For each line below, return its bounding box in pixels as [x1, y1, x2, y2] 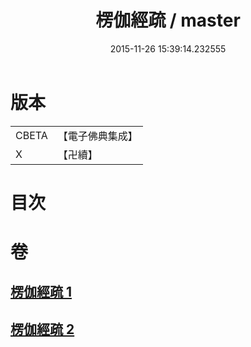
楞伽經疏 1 [10, 284, 73, 301]
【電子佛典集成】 [57, 129, 138, 143]
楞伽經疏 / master [95, 9, 241, 32]
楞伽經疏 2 [10, 321, 75, 338]
